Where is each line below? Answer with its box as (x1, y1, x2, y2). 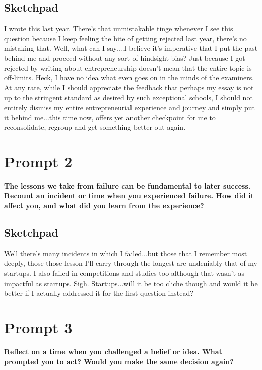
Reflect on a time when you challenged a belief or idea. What (4, 346, 222, 356)
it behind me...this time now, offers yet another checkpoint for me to (4, 112, 216, 122)
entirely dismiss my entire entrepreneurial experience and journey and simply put (4, 102, 255, 112)
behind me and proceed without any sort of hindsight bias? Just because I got (4, 52, 245, 63)
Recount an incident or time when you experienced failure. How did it (4, 190, 254, 201)
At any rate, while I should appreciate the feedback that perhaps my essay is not (4, 82, 254, 92)
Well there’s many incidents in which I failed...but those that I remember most (4, 248, 247, 258)
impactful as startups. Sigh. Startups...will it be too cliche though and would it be (4, 277, 258, 288)
